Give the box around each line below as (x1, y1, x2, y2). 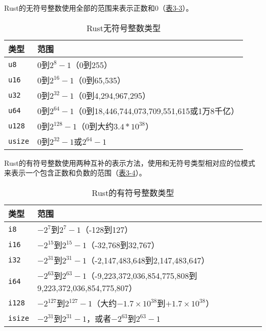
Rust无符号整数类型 (86, 21, 161, 34)
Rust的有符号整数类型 (92, 186, 174, 198)
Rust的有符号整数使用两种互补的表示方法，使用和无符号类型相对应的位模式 (4, 157, 255, 168)
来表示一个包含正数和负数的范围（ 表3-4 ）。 (4, 167, 146, 178)
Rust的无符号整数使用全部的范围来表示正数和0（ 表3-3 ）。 (4, 3, 193, 13)
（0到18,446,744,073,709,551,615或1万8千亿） (74, 104, 239, 117)
